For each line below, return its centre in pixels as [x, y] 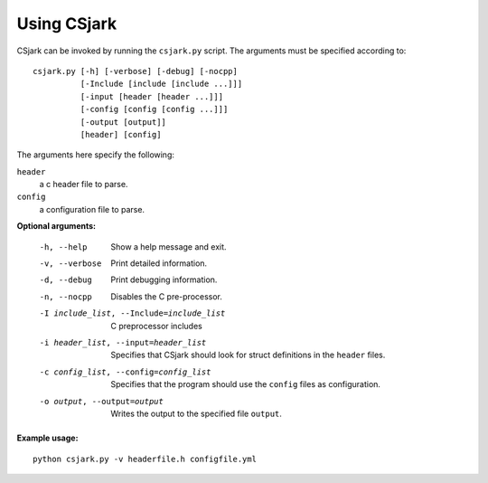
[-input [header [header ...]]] [152, 96]
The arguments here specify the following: [96, 155]
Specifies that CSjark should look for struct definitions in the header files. [248, 355]
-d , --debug [66, 280]
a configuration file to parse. [92, 209]
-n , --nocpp [66, 297]
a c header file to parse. [84, 185]
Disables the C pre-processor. [167, 296]
